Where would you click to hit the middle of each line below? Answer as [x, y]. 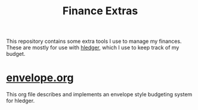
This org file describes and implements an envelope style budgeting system [99, 95]
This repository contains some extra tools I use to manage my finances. [94, 41]
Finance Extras [100, 11]
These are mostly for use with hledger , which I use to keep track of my [93, 48]
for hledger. [20, 101]
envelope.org [40, 78]
